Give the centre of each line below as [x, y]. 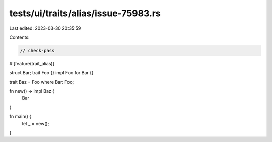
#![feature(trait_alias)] [32, 63]
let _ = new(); [36, 123]
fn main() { [20, 117]
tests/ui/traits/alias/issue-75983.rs [85, 13]
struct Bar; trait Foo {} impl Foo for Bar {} [51, 73]
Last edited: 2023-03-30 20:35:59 [45, 28]
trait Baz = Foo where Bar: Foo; [42, 82]
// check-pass [37, 50]
